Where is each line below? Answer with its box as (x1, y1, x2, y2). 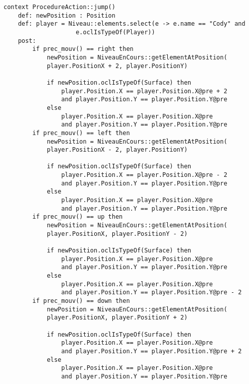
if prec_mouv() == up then (32, 213, 123, 221)
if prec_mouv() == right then (32, 45, 134, 53)
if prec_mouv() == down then (32, 297, 130, 304)
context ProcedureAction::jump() (4, 4, 115, 11)
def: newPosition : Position (18, 12, 115, 19)
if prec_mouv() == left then (32, 129, 130, 137)
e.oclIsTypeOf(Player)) (76, 28, 155, 36)
